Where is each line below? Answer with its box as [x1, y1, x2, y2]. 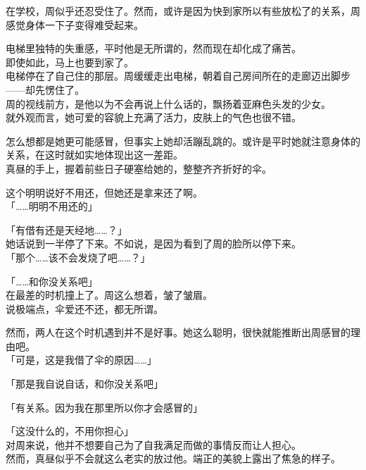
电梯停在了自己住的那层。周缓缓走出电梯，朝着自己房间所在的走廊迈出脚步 [6, 68, 351, 83]
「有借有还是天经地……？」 [6, 222, 127, 237]
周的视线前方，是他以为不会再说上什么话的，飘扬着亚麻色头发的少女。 [6, 96, 331, 111]
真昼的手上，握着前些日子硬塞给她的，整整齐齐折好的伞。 [6, 161, 272, 175]
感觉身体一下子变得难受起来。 [6, 17, 144, 32]
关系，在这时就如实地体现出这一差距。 [6, 147, 183, 162]
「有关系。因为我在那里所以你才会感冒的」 [6, 400, 203, 414]
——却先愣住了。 [6, 82, 84, 97]
